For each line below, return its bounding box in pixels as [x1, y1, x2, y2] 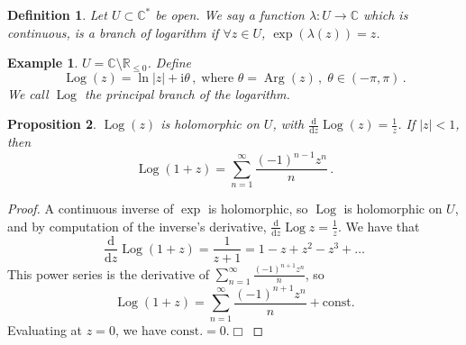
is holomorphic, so [207, 199, 308, 218]
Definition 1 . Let [7, 5, 107, 23]
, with [272, 114, 305, 133]
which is [362, 5, 408, 23]
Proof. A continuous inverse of [7, 199, 174, 218]
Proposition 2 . [7, 114, 96, 133]
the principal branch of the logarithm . [85, 84, 290, 103]
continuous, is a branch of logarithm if [7, 23, 219, 41]
